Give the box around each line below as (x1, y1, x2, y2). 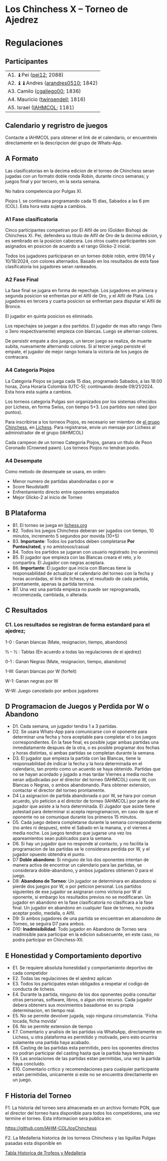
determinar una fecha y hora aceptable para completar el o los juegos (12, 734, 156, 740)
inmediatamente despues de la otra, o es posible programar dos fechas (12, 745, 160, 751)
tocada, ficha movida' (12, 1018, 57, 1024)
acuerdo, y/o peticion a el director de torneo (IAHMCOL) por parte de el (12, 798, 160, 804)
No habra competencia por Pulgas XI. (5, 188, 82, 194)
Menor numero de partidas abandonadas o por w (12, 478, 114, 484)
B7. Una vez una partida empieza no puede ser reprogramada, (12, 586, 140, 592)
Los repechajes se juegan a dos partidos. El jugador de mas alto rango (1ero (5, 323, 162, 329)
